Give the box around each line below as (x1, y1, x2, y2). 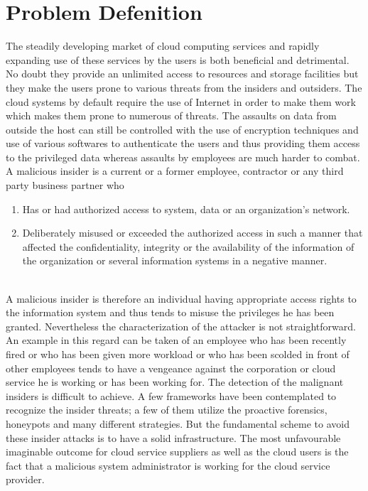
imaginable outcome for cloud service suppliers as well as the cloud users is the (6, 444, 349, 459)
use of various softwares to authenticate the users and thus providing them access (6, 136, 360, 151)
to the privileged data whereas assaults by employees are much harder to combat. (6, 149, 360, 164)
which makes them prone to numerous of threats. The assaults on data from (6, 108, 337, 123)
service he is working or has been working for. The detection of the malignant (6, 374, 344, 389)
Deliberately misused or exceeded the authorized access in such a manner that (22, 225, 363, 240)
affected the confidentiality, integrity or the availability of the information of (22, 239, 355, 254)
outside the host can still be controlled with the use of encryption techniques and (6, 122, 359, 136)
